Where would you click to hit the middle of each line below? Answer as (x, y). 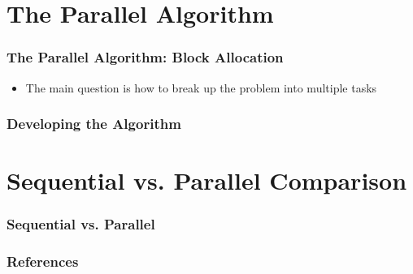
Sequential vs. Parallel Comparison (207, 180)
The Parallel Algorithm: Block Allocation (145, 57)
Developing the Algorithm (94, 124)
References (43, 261)
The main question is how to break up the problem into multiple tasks (201, 87)
